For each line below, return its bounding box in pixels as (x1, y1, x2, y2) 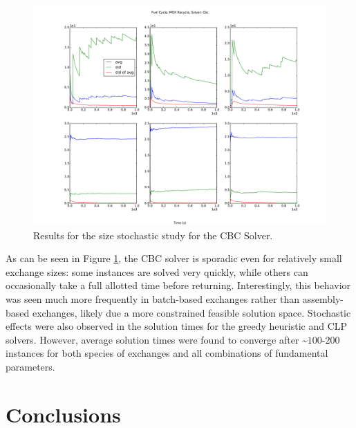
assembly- (302, 291, 344, 306)
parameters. (6, 359, 55, 373)
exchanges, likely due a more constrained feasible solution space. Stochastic (32, 305, 351, 319)
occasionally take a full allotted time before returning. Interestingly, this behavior (6, 278, 351, 292)
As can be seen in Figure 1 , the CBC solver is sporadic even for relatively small (6, 251, 342, 266)
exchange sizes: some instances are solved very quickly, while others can (6, 264, 308, 279)
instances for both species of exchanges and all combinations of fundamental (6, 346, 328, 360)
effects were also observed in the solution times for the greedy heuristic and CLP (6, 319, 348, 333)
